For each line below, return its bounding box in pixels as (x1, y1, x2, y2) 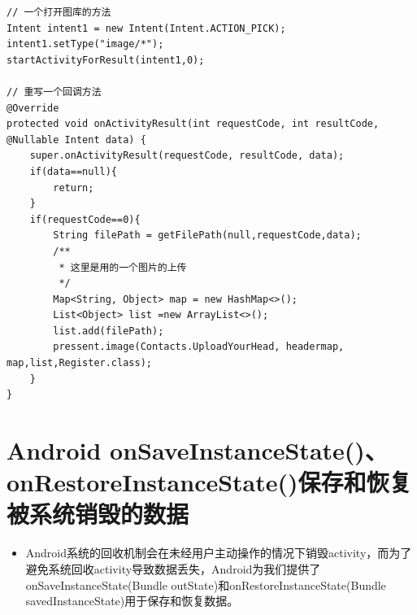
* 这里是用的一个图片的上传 (59, 261, 187, 273)
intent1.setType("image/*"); (7, 38, 164, 50)
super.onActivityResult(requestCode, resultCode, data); (29, 150, 345, 162)
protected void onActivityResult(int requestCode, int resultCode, (7, 118, 380, 130)
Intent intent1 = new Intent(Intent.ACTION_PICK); (7, 22, 286, 34)
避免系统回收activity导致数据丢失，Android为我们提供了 (25, 560, 321, 577)
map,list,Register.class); (7, 357, 152, 369)
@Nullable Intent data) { (7, 133, 146, 146)
